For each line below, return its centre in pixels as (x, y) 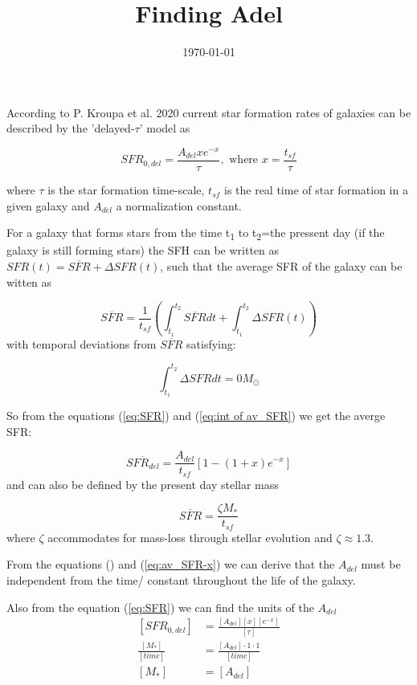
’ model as (165, 128)
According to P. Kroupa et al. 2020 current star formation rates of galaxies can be (209, 112)
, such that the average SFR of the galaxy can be (281, 265)
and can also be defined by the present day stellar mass (143, 484)
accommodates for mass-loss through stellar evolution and (190, 537)
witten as (29, 281)
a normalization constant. (179, 205)
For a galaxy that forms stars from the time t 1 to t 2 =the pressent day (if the (196, 234)
